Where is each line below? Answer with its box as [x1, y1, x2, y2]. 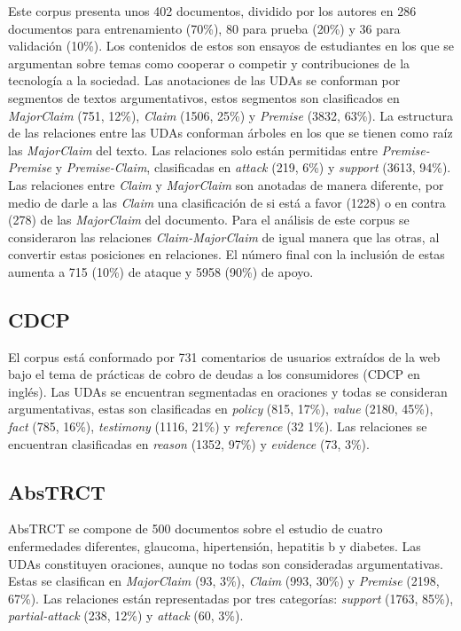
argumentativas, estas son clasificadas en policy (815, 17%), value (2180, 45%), [8, 399, 434, 418]
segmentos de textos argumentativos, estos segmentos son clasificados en [8, 88, 400, 106]
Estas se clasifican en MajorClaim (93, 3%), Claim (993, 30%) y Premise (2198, [8, 572, 440, 590]
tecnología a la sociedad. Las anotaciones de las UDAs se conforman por [8, 71, 401, 90]
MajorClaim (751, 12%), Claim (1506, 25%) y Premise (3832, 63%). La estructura [8, 106, 454, 124]
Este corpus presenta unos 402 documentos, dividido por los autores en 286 [8, 2, 417, 20]
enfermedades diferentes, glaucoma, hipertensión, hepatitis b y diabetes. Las [8, 537, 421, 556]
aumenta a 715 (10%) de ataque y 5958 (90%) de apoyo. [8, 262, 314, 280]
